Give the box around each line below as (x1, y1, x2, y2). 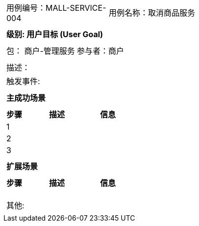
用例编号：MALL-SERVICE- (6, 3, 106, 13)
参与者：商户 (76, 46, 124, 56)
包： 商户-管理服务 (6, 46, 75, 56)
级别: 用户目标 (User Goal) (6, 29, 103, 39)
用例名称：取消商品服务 (109, 8, 196, 18)
